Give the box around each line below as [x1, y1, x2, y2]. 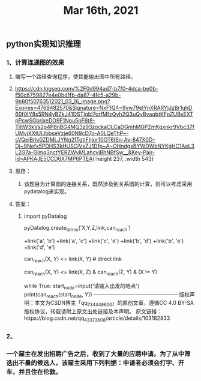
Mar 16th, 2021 [63, 4, 139, 17]
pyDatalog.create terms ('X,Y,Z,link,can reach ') [23, 224, 131, 233]
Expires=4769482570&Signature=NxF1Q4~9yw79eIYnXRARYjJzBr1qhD [14, 104, 193, 112]
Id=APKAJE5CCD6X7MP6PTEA [14, 155, 93, 163]
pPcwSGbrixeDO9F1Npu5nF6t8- [14, 117, 95, 124]
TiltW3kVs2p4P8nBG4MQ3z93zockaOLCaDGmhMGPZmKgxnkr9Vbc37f [14, 124, 195, 131]
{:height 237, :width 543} [92, 155, 154, 163]
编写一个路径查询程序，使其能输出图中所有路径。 [14, 73, 136, 80]
